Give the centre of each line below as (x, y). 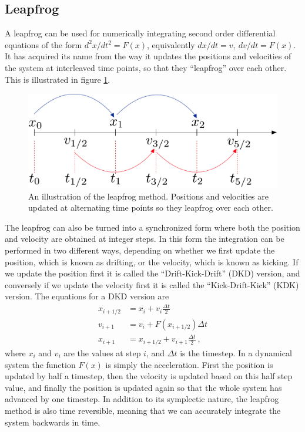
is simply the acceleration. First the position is (189, 364)
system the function (40, 364)
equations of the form (43, 44)
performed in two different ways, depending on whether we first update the (140, 250)
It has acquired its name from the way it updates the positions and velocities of (148, 56)
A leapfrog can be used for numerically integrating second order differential (140, 33)
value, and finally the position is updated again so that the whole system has (143, 387)
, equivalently (171, 44)
